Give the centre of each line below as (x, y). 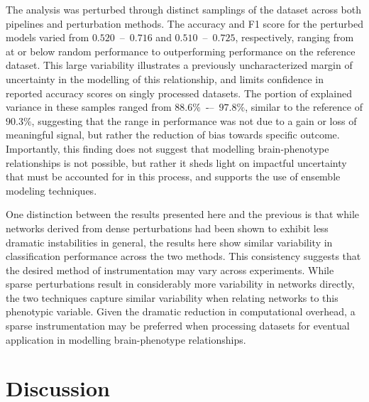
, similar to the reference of (304, 107)
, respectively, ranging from (294, 37)
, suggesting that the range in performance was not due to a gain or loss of (194, 120)
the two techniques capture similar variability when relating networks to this (172, 297)
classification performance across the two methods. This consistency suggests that (183, 256)
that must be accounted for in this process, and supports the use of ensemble (173, 176)
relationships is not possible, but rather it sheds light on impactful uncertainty (176, 162)
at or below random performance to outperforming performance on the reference (181, 51)
